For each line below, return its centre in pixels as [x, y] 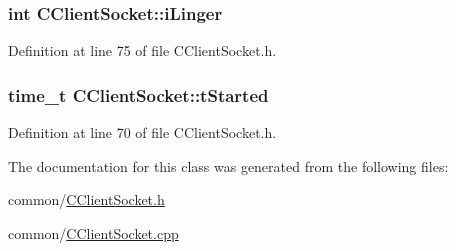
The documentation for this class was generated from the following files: [228, 165]
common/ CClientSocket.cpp [93, 232]
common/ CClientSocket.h [86, 199]
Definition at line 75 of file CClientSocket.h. [142, 50]
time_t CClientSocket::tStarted [138, 94]
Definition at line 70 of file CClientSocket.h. [142, 132]
